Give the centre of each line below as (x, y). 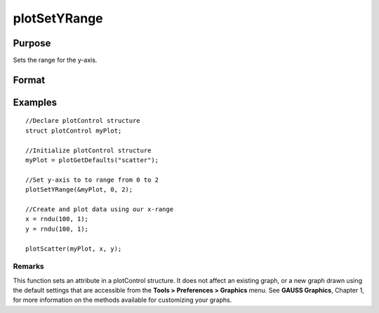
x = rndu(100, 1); (57, 219)
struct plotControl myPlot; (74, 131)
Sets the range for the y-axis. (55, 60)
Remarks (29, 267)
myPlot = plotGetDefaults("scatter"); (92, 160)
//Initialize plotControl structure (88, 150)
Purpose (32, 43)
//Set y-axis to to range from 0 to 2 (92, 180)
